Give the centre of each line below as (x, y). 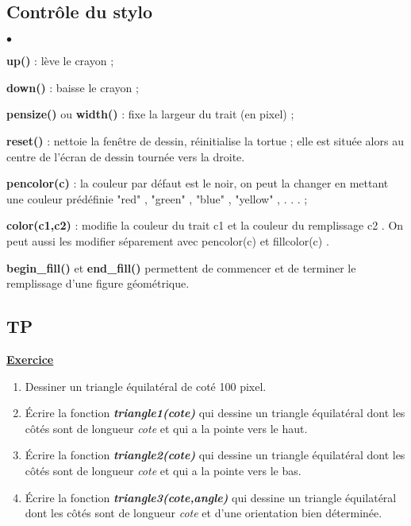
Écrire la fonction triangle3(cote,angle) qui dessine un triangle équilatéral (211, 497)
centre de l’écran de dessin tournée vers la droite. (126, 156)
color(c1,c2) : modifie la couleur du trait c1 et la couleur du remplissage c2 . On (205, 225)
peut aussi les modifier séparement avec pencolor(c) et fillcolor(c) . (168, 240)
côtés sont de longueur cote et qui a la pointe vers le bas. (163, 470)
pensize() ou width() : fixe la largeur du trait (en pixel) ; (150, 114)
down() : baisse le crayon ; (73, 87)
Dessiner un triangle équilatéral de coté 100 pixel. (146, 386)
